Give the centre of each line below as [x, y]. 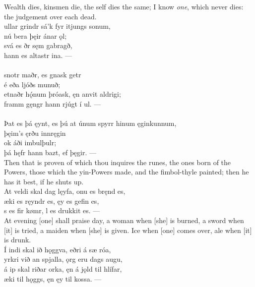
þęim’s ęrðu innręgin [35, 133]
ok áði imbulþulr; [30, 143]
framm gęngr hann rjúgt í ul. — [53, 103]
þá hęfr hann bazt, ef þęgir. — [50, 152]
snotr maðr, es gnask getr [43, 75]
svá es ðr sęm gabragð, [38, 45]
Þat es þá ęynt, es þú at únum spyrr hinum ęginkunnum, [90, 123]
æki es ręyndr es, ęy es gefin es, [52, 201]
